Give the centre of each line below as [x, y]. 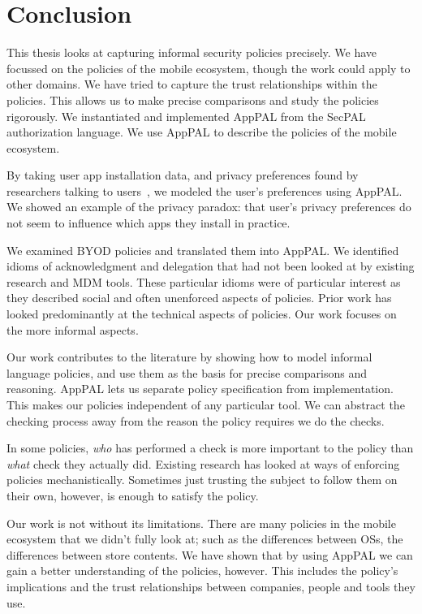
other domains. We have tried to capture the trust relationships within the [192, 84]
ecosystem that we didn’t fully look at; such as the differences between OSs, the [205, 539]
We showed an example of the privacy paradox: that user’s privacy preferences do [209, 207]
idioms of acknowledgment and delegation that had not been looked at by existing [211, 266]
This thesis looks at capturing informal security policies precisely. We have [192, 52]
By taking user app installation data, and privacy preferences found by [183, 175]
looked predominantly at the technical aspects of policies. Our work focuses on [202, 314]
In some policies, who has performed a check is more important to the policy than [210, 448]
